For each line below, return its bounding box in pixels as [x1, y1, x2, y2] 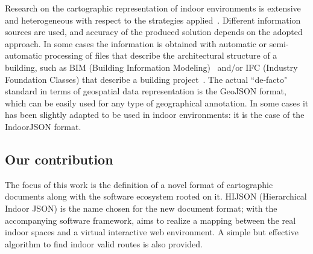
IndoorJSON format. [5, 120, 81, 132]
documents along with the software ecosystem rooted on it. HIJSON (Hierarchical [5, 190, 307, 203]
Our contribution [5, 149, 113, 168]
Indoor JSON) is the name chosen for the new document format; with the [5, 201, 277, 214]
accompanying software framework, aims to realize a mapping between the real [5, 213, 296, 226]
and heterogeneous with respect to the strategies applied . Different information [5, 13, 301, 26]
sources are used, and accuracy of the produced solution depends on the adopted [5, 25, 303, 38]
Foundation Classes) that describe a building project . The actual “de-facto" [5, 73, 288, 85]
